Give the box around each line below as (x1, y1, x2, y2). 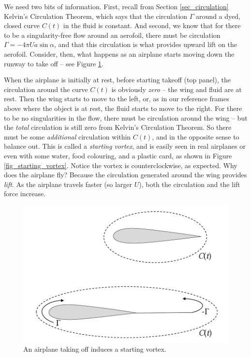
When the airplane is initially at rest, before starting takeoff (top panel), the (4, 75, 231, 85)
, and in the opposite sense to (152, 131, 239, 141)
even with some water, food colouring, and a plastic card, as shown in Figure (4, 150, 232, 160)
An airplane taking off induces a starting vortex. (23, 344, 166, 354)
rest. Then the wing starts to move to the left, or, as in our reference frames (4, 93, 229, 104)
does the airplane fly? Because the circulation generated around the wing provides (4, 170, 247, 180)
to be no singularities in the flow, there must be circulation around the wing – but (4, 112, 248, 123)
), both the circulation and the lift (139, 179, 240, 189)
